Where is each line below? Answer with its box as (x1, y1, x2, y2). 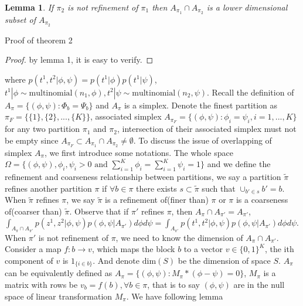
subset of (5, 13, 36, 25)
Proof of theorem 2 (5, 33, 73, 46)
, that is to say (147, 278, 200, 291)
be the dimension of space (178, 254, 271, 266)
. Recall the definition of (207, 86, 294, 98)
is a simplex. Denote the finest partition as (124, 98, 278, 111)
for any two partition (5, 123, 80, 135)
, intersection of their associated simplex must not (117, 123, 297, 135)
